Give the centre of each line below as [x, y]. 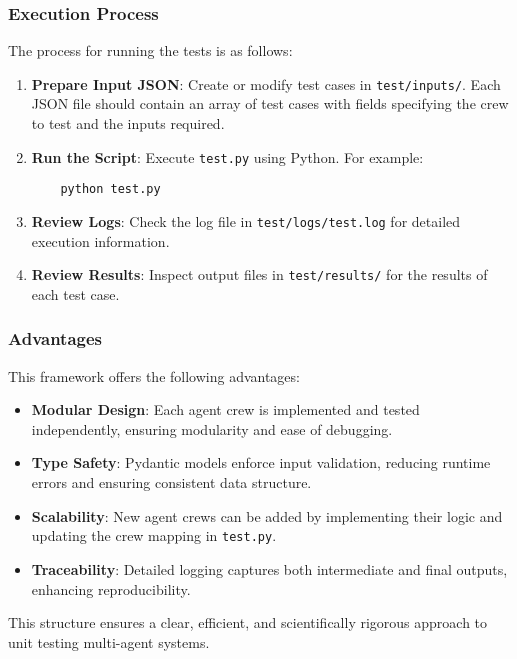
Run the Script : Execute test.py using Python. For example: [227, 156]
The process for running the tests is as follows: [150, 50]
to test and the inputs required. [128, 123]
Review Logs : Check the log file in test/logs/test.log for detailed [246, 220]
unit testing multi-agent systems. [109, 641]
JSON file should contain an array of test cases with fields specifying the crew [270, 103]
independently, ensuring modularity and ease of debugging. [212, 428]
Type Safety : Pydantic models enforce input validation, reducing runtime [261, 462]
